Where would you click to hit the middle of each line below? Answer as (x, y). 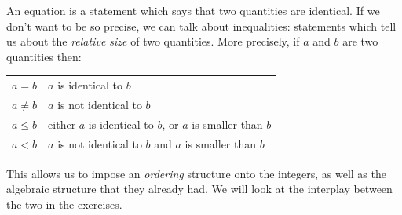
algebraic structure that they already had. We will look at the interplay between (199, 189)
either (62, 124)
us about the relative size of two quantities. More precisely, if (153, 41)
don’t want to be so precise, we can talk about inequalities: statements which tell (201, 26)
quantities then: (44, 56)
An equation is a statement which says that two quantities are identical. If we (193, 10)
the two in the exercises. (64, 204)
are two (360, 41)
